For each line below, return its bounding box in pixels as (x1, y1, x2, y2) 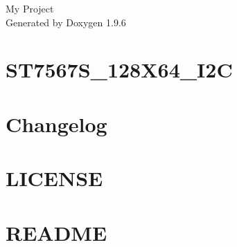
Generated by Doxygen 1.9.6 (6, 15, 126, 29)
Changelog (6, 109, 107, 138)
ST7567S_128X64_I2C (6, 55, 233, 84)
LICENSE (6, 164, 103, 192)
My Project (6, 1, 54, 15)
